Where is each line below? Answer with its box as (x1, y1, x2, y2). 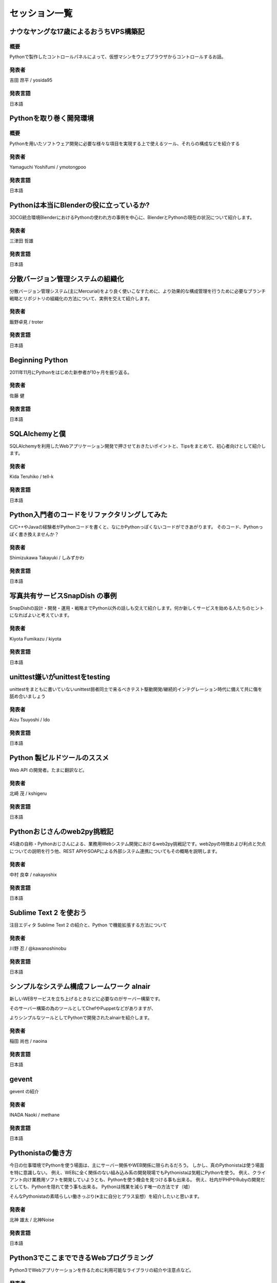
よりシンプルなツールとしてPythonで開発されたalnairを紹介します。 (9, 1014, 152, 1021)
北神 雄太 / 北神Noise (9, 1217, 54, 1223)
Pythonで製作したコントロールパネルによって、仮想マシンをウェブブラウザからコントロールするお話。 (9, 54, 226, 60)
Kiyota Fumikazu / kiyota (9, 635, 62, 641)
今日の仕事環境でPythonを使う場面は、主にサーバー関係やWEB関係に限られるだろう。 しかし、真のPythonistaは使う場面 (9, 1162, 264, 1169)
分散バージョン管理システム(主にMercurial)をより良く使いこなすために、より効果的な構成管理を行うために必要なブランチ (9, 288, 266, 295)
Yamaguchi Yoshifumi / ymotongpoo (9, 164, 87, 170)
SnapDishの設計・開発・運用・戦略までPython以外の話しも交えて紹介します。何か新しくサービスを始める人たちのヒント (9, 605, 264, 611)
